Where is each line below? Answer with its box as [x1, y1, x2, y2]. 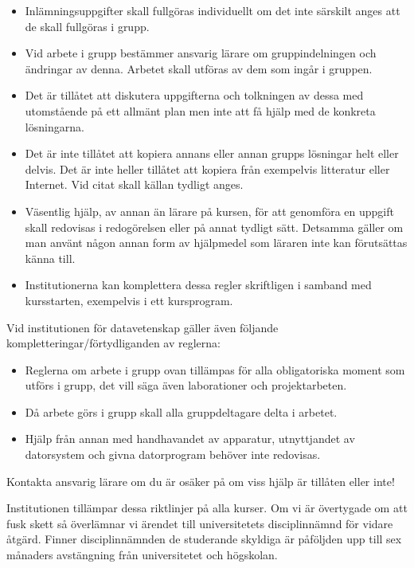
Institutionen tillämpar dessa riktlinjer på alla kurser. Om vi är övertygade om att [6, 499, 408, 516]
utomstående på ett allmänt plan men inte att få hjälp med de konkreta [25, 102, 376, 119]
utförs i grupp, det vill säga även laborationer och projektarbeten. [25, 377, 347, 394]
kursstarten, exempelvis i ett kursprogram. [25, 292, 233, 308]
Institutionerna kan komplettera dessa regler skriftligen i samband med [25, 276, 372, 293]
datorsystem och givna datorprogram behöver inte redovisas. [25, 446, 321, 463]
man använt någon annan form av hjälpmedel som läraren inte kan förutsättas [25, 234, 408, 251]
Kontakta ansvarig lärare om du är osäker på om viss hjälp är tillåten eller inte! [6, 472, 395, 489]
